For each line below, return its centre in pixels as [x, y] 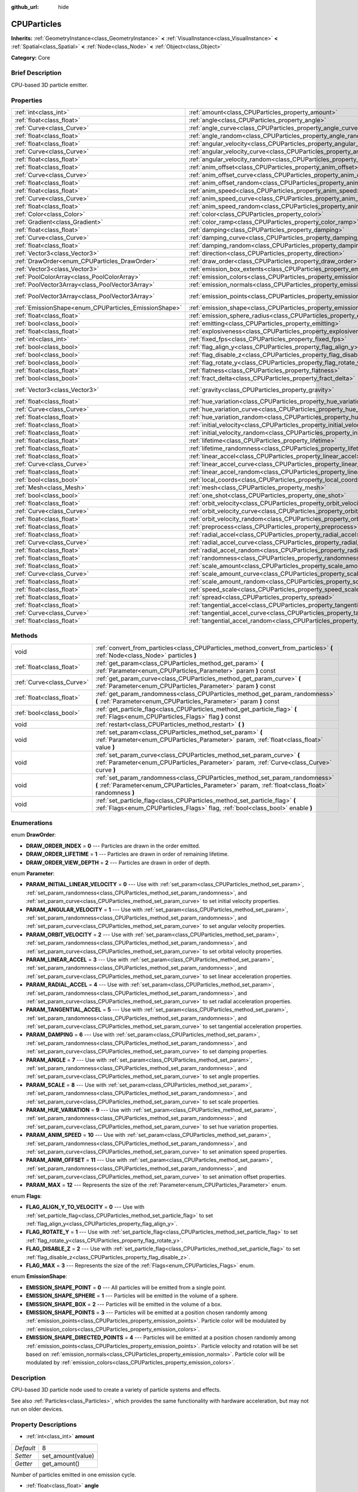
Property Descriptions [44, 1425]
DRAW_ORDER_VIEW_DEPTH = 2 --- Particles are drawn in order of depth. [118, 862]
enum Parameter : [33, 874]
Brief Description [36, 73]
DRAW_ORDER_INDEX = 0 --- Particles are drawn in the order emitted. [113, 846]
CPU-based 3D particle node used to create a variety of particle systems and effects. [116, 1390]
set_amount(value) [68, 1456]
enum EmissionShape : [39, 1277]
